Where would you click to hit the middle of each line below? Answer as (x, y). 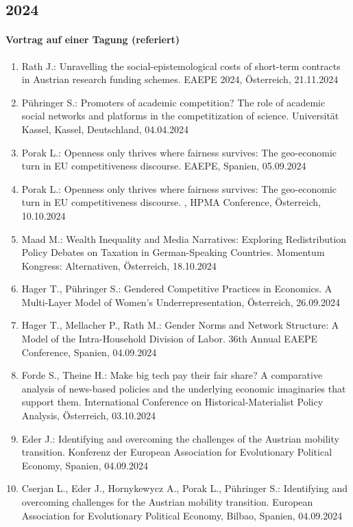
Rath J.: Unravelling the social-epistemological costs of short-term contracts (181, 66)
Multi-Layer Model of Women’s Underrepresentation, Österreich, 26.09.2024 (181, 302)
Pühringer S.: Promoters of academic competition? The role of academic (173, 102)
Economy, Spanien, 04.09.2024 (85, 465)
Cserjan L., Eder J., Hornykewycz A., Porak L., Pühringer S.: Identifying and (185, 488)
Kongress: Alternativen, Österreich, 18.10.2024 (119, 265)
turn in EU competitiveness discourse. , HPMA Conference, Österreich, (171, 202)
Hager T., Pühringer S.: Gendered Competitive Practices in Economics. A (177, 289)
